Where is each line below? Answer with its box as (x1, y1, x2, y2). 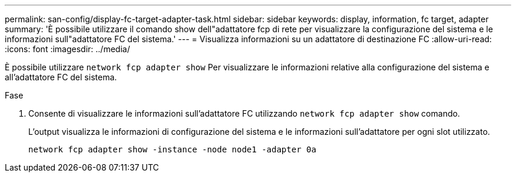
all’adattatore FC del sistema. (5, 72, 117, 82)
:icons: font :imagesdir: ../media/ (5, 44, 130, 54)
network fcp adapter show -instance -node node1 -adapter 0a (28, 145, 316, 154)
